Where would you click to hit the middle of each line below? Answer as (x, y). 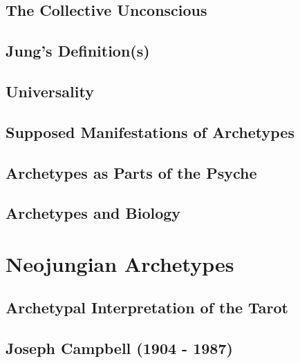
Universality (50, 91)
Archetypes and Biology (93, 213)
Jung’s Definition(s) (78, 51)
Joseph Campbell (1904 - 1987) (119, 348)
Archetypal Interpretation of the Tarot (147, 307)
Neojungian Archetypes (120, 263)
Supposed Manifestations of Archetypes (150, 131)
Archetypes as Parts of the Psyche (131, 172)
